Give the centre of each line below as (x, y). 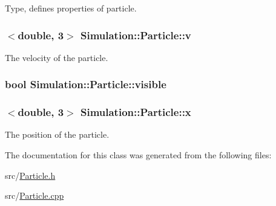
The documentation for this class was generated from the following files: (138, 155)
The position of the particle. (57, 134)
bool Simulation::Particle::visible (86, 84)
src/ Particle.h (30, 175)
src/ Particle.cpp (34, 195)
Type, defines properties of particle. (71, 8)
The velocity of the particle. (57, 57)
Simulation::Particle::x (136, 112)
